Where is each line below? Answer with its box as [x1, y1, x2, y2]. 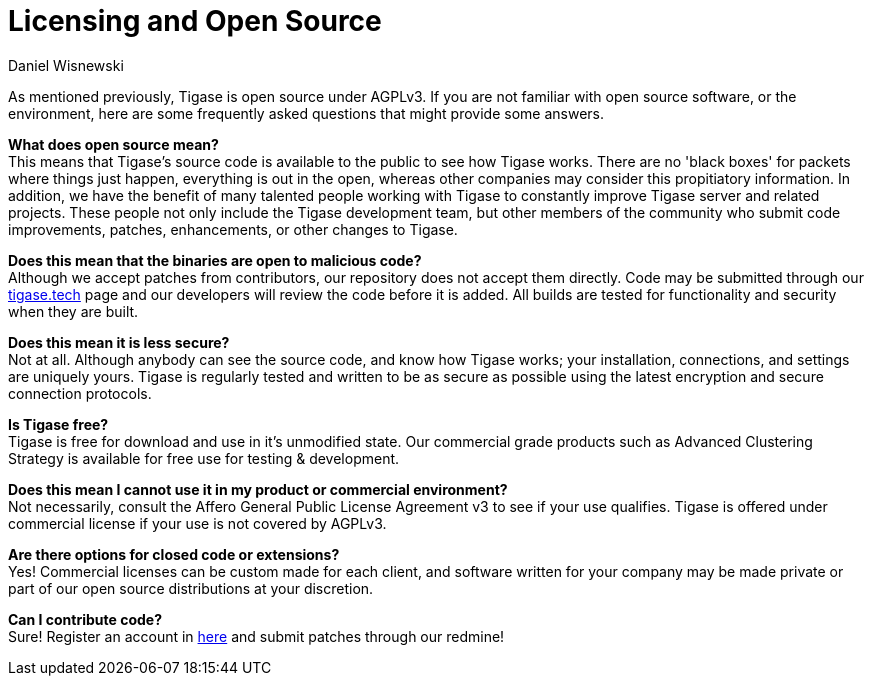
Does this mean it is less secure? [8, 333, 230, 351]
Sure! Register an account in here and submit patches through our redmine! [8, 627, 505, 645]
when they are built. [8, 302, 139, 320]
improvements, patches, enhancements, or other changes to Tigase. [8, 220, 458, 238]
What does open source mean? [8, 135, 219, 153]
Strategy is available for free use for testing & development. [8, 449, 400, 467]
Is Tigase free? [8, 415, 109, 433]
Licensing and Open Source [8, 4, 382, 38]
